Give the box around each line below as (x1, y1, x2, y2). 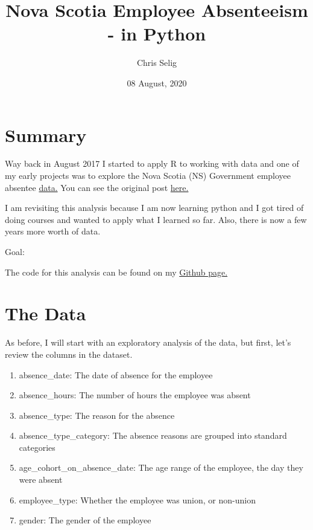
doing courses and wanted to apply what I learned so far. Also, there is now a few (5, 213, 307, 225)
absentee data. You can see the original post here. (5, 181, 189, 193)
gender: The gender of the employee (19, 514, 151, 526)
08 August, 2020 (127, 76, 187, 89)
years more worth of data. (5, 225, 101, 238)
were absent (19, 473, 63, 486)
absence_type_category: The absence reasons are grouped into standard (19, 429, 287, 442)
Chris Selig (136, 56, 177, 69)
